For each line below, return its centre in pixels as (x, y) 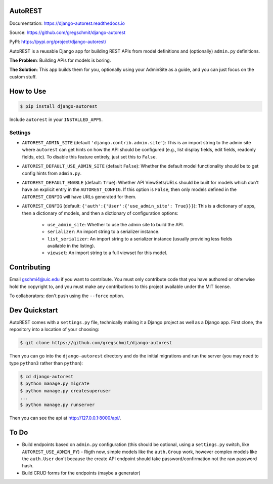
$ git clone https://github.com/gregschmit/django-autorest (96, 343)
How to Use (28, 91)
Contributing (30, 268)
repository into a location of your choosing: (54, 330)
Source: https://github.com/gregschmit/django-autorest (67, 32)
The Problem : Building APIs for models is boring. (60, 60)
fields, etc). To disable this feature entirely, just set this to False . (89, 156)
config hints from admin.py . (52, 173)
